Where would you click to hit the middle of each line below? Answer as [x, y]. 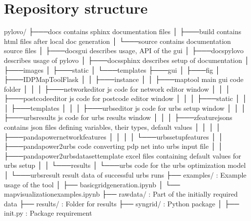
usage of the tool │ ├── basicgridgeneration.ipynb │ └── [92, 184]
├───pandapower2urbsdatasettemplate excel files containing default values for [123, 155]
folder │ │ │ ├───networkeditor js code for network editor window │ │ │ [117, 89]
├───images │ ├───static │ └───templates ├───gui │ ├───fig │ [112, 70]
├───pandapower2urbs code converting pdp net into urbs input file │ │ [114, 146]
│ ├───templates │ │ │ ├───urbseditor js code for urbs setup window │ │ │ [125, 108]
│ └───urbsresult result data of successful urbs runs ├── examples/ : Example [125, 175]
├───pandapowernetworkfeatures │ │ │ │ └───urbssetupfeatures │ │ [114, 136]
